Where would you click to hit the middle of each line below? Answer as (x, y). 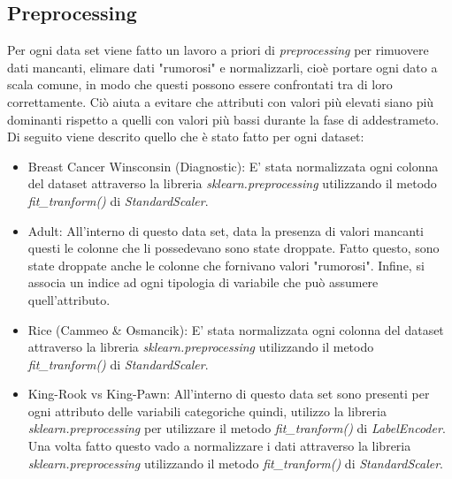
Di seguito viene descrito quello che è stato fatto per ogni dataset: (186, 137)
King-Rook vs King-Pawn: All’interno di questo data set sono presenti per (229, 394)
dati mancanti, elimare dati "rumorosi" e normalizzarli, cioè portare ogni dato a (222, 67)
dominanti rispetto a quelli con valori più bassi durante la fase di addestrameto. (223, 119)
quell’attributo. (69, 299)
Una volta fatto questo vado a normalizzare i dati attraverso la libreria (219, 446)
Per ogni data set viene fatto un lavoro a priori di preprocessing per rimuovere (218, 50)
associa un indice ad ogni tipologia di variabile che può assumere (203, 282)
